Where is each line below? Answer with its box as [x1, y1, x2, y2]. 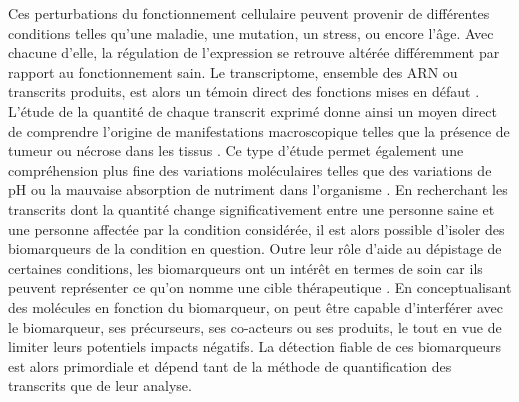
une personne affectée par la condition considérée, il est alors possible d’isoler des [8, 218, 505, 239]
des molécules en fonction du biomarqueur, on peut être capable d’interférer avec [8, 296, 504, 317]
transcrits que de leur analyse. [8, 375, 192, 396]
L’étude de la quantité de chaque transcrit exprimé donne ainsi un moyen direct [8, 100, 497, 121]
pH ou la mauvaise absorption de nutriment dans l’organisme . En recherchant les [8, 179, 508, 200]
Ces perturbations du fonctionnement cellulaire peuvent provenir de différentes [8, 3, 490, 23]
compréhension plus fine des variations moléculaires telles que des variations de [8, 159, 492, 180]
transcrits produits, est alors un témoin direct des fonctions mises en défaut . [8, 81, 480, 102]
